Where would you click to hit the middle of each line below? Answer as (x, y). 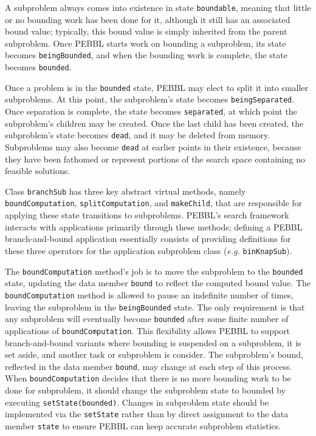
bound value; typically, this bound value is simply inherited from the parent (146, 31)
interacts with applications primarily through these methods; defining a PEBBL (154, 226)
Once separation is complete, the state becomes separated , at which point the (151, 111)
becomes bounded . (38, 67)
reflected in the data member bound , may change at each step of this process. (149, 366)
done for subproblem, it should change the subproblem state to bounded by (146, 390)
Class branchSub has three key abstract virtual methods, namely (125, 191)
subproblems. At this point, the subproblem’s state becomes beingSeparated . (150, 99)
